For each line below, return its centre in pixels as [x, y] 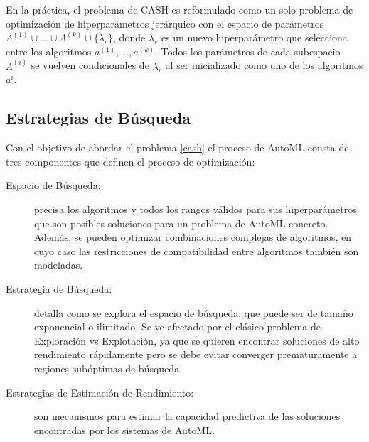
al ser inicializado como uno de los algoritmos [264, 65]
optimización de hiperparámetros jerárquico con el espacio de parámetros [165, 23]
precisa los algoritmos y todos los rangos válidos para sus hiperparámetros [196, 209]
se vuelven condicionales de [90, 65]
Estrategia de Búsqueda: [59, 288]
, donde [129, 37]
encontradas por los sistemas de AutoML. [124, 430]
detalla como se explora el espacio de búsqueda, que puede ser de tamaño [194, 312]
